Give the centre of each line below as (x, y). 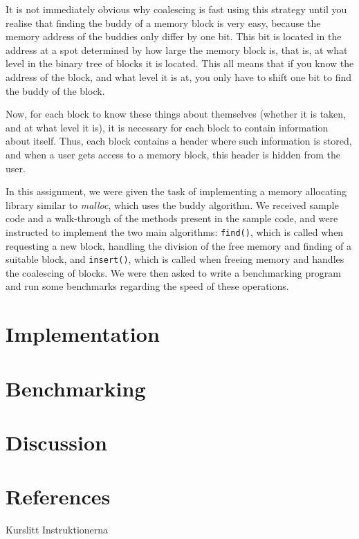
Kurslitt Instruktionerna (57, 530)
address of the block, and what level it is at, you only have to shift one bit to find (179, 76)
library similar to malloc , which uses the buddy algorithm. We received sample (172, 204)
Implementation (83, 334)
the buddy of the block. (55, 90)
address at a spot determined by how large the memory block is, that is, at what (177, 49)
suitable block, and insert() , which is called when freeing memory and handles (175, 259)
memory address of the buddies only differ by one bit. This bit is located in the (174, 36)
